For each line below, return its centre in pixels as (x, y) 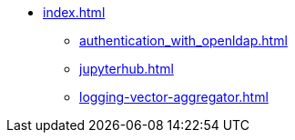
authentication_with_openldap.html (183, 40)
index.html (74, 12)
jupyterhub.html (127, 69)
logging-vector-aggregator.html (174, 97)
